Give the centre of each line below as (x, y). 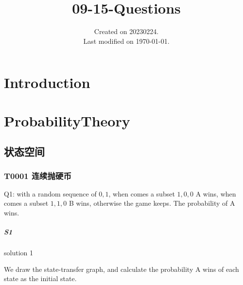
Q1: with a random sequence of (50, 193)
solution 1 (18, 253)
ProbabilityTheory (67, 120)
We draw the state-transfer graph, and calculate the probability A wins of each (121, 269)
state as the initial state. (40, 278)
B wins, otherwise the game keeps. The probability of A (152, 203)
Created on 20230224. (126, 31)
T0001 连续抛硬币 (38, 175)
